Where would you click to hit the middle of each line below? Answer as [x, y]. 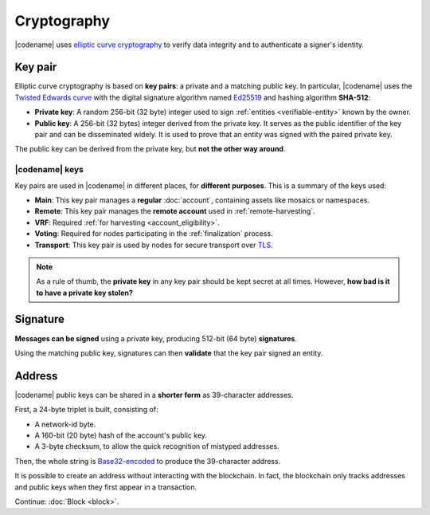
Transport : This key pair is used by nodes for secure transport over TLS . [154, 245]
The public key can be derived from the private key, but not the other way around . [150, 149]
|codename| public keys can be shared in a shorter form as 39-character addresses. [154, 395]
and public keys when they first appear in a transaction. [106, 487]
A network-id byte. [65, 424]
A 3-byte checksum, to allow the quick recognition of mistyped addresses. [157, 446]
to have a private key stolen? [84, 293]
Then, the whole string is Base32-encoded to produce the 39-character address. [148, 461]
